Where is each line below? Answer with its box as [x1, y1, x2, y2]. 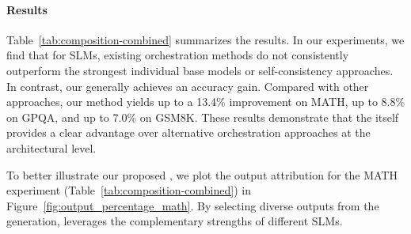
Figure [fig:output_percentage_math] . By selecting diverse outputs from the [6, 197, 379, 213]
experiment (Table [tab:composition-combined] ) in [6, 182, 251, 198]
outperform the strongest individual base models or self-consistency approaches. [6, 62, 394, 78]
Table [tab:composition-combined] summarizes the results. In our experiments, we [6, 31, 405, 47]
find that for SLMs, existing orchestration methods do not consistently [6, 47, 349, 63]
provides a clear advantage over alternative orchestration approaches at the [6, 124, 371, 141]
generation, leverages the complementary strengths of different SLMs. [6, 213, 343, 229]
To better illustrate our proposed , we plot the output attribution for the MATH [6, 166, 398, 183]
